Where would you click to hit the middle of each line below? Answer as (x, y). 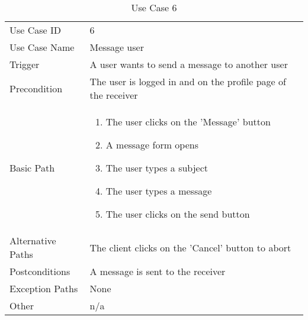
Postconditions (40, 271)
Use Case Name (42, 47)
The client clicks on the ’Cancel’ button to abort (190, 247)
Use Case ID (36, 30)
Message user (117, 47)
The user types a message (159, 191)
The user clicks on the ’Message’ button (188, 122)
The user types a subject (157, 168)
